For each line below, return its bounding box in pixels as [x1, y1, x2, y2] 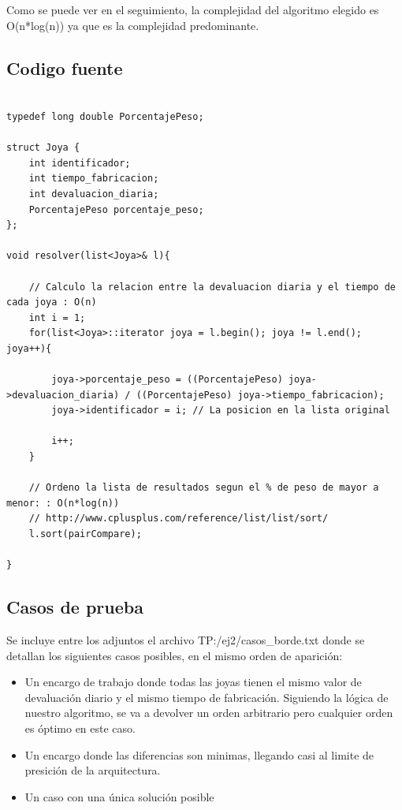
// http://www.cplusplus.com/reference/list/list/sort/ [28, 513, 329, 524]
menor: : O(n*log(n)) [6, 497, 120, 509]
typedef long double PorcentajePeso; [6, 110, 204, 122]
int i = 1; [28, 312, 86, 323]
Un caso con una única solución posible [24, 788, 214, 804]
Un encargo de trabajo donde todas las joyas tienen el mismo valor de [24, 674, 362, 690]
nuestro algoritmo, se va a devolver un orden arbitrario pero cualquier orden [24, 704, 393, 721]
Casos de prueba [6, 595, 143, 619]
